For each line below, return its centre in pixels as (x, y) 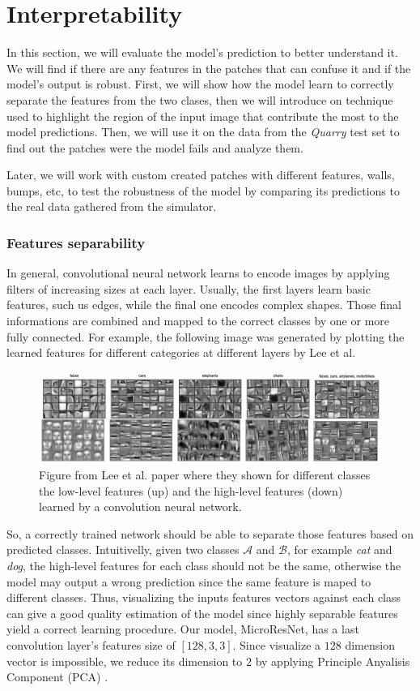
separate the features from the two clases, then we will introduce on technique (200, 99)
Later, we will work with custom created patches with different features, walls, (201, 175)
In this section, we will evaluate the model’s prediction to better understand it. (202, 52)
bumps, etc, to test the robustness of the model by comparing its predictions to (203, 190)
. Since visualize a (277, 645)
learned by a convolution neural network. (140, 506)
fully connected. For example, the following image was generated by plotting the (206, 336)
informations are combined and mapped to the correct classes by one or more (198, 321)
